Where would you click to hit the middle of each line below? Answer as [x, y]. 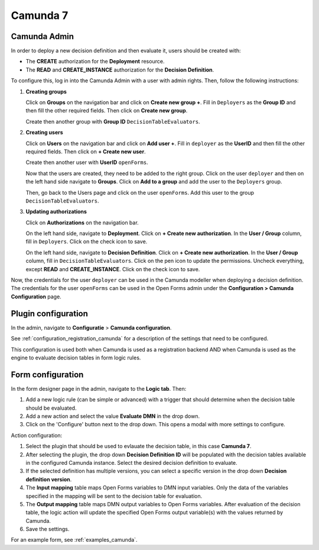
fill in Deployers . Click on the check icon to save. [87, 242]
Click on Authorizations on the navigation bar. [82, 223]
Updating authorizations [56, 212]
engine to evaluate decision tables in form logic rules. [76, 358]
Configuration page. [36, 297]
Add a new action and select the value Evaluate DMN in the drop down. [113, 416]
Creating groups [46, 91]
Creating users [44, 133]
